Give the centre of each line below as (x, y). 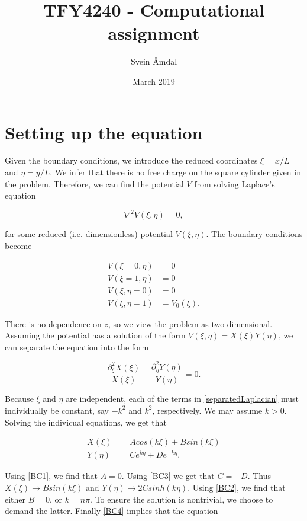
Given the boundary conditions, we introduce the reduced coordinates (131, 160)
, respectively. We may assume (207, 410)
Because (19, 399)
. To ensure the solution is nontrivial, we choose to (182, 499)
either (15, 499)
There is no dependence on (53, 323)
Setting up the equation (104, 132)
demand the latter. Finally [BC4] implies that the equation (112, 511)
